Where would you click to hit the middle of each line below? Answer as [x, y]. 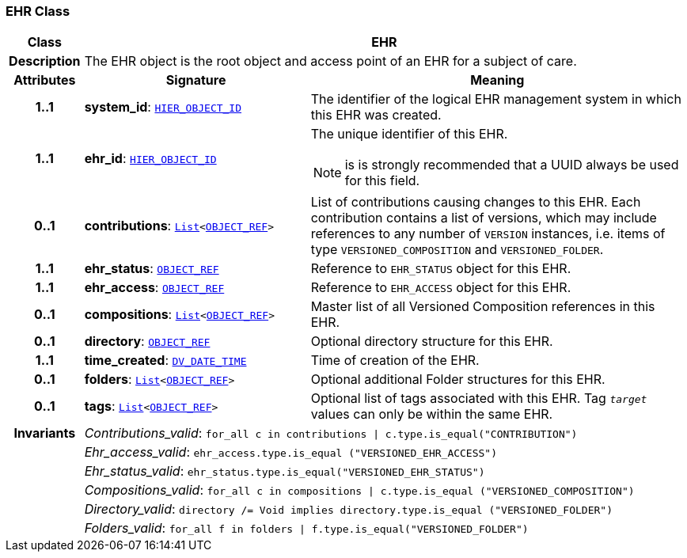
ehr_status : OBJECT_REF [152, 269]
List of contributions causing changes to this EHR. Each [476, 202]
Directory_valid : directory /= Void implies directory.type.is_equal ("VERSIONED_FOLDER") [348, 509]
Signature [196, 80]
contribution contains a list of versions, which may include [484, 218]
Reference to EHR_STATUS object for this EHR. [441, 269]
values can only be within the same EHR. [432, 414]
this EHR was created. [376, 115]
